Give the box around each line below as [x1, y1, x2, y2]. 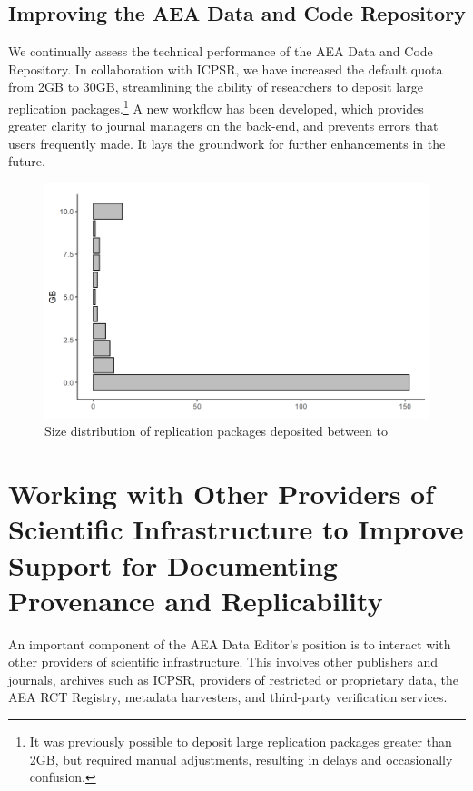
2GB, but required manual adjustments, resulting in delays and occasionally [29, 749, 453, 768]
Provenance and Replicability [8, 581, 383, 618]
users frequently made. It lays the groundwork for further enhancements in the [8, 133, 446, 153]
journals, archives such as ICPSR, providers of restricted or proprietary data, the [8, 669, 458, 688]
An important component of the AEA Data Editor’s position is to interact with [8, 634, 451, 653]
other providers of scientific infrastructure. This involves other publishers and [8, 652, 439, 671]
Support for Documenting [8, 546, 338, 583]
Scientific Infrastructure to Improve [8, 510, 464, 548]
